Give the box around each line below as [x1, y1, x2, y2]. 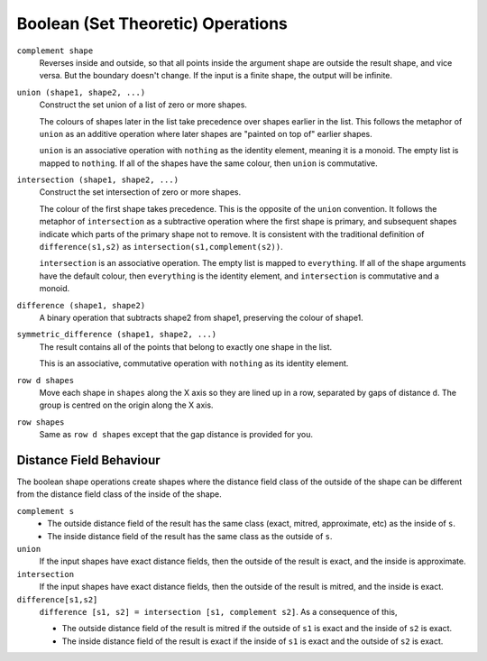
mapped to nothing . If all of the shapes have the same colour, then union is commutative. [39, 158, 378, 169]
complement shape [16, 45, 94, 56]
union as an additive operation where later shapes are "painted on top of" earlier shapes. [39, 128, 373, 139]
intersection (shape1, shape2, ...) [16, 175, 179, 185]
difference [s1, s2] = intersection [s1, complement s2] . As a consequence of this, [39, 606, 398, 617]
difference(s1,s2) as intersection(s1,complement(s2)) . [39, 242, 283, 252]
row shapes [16, 417, 65, 427]
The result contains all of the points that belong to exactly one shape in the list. [39, 341, 333, 352]
